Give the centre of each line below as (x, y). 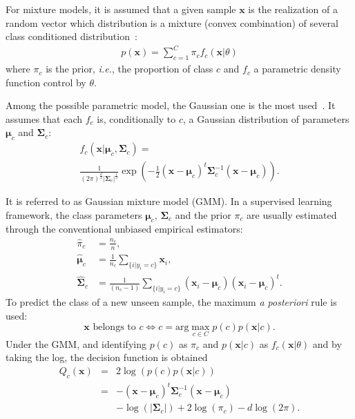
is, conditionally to (136, 118)
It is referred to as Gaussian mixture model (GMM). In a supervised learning (169, 201)
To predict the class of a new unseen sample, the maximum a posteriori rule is (171, 302)
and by (327, 343)
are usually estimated (292, 214)
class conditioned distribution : (71, 36)
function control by (46, 82)
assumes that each (44, 118)
